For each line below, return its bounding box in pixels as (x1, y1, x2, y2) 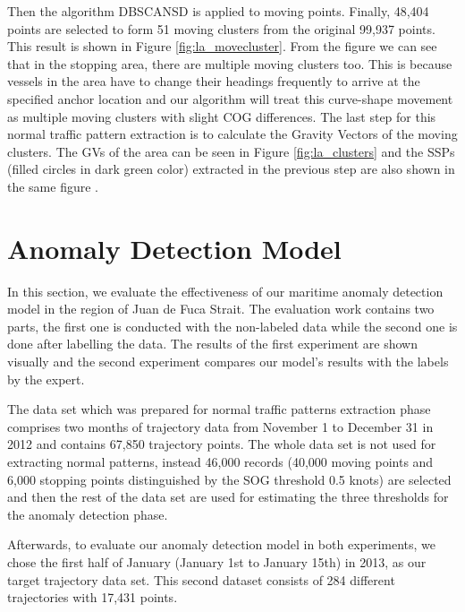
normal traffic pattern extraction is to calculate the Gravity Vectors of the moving (7, 125, 458, 143)
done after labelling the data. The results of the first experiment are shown (7, 334, 418, 353)
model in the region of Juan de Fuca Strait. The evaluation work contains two (7, 299, 435, 318)
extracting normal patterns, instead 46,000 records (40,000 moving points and (7, 453, 434, 470)
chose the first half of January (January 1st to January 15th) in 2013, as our (7, 552, 427, 571)
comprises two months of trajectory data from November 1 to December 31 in (7, 417, 434, 435)
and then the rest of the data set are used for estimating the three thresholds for (7, 487, 449, 506)
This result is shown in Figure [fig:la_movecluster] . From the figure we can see (7, 37, 437, 56)
